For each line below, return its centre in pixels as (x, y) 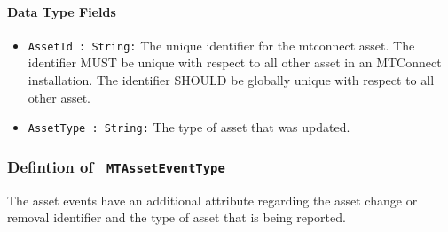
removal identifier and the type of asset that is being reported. (177, 217)
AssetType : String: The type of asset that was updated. (189, 127)
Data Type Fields (62, 11)
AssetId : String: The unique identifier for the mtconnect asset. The (221, 45)
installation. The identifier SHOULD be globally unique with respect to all (231, 80)
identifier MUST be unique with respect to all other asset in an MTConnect (235, 62)
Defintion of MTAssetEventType (116, 166)
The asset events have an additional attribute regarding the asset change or (212, 200)
